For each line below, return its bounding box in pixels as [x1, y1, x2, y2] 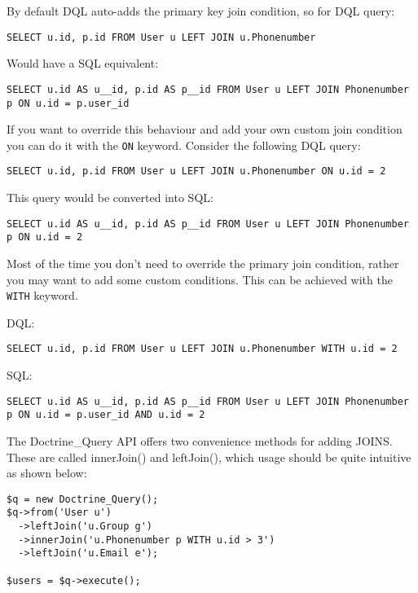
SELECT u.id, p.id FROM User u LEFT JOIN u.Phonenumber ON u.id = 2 [7, 165, 386, 178]
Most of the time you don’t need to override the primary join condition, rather [7, 254, 399, 271]
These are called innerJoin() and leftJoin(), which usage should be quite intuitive [7, 448, 411, 465]
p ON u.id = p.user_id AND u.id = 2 [7, 409, 205, 421]
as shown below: [7, 464, 87, 481]
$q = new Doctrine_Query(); [7, 493, 159, 505]
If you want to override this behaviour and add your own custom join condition [7, 121, 403, 138]
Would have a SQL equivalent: [7, 55, 159, 72]
